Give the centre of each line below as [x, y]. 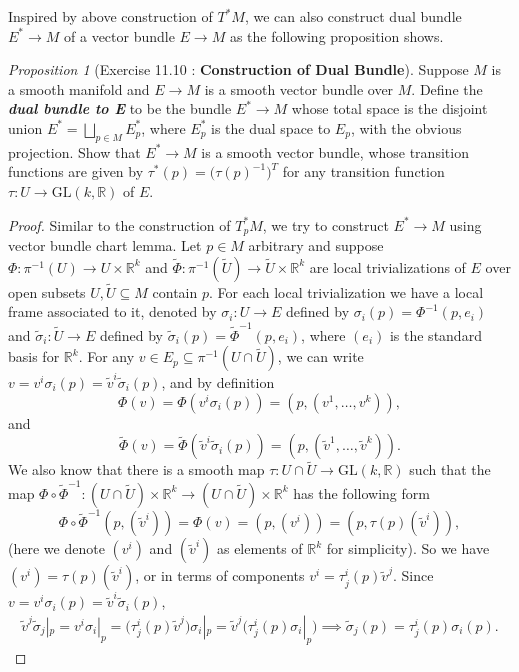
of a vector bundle [119, 35]
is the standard [435, 334]
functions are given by [76, 171]
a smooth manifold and [79, 88]
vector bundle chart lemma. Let [105, 245]
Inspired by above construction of [110, 16]
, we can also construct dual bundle [353, 16]
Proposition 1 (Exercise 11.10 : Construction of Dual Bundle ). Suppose [238, 69]
